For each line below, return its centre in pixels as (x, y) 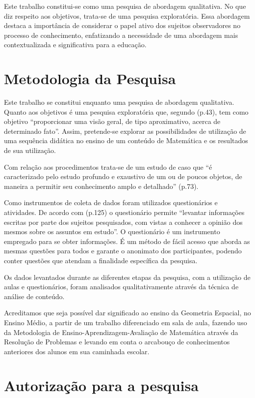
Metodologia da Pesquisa (90, 78)
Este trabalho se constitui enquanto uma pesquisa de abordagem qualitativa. (119, 102)
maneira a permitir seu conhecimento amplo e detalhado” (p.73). (101, 186)
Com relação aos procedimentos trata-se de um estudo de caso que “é (108, 167)
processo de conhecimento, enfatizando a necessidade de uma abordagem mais (121, 35)
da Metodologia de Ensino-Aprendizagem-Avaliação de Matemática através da (121, 332)
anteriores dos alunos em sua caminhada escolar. (77, 351)
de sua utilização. (30, 150)
